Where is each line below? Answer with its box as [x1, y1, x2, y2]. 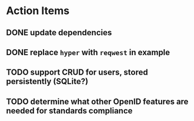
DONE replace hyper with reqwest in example [6, 47, 170, 57]
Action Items [6, 4, 69, 18]
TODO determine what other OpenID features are [6, 96, 189, 106]
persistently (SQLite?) [6, 76, 89, 86]
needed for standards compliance [6, 106, 133, 116]
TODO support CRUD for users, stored [6, 68, 148, 78]
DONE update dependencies [6, 28, 112, 38]
